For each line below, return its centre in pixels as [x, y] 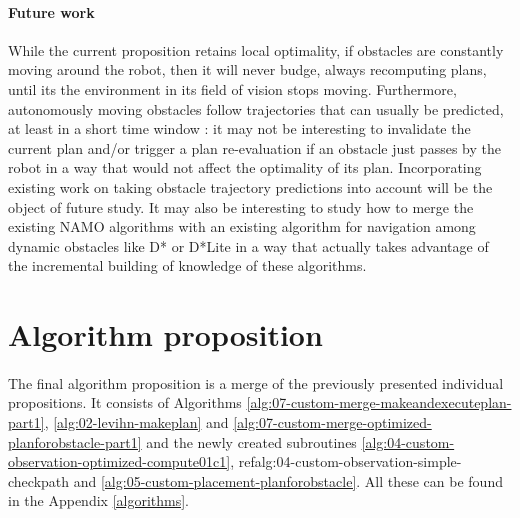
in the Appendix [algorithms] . [99, 500]
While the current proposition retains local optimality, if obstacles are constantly [256, 49]
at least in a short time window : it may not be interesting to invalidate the [239, 128]
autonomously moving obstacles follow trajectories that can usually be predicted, [256, 108]
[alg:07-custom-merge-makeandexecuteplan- [379, 402]
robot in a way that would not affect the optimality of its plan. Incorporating [245, 167]
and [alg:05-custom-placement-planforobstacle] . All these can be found [288, 480]
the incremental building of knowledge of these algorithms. [187, 265]
